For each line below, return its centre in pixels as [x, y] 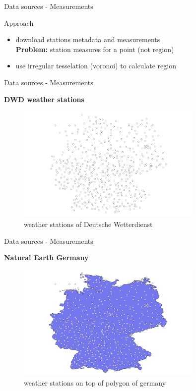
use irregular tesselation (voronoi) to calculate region [96, 66]
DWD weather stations [44, 99]
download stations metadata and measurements [88, 39]
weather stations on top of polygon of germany [95, 382]
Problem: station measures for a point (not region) [95, 49]
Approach [19, 23]
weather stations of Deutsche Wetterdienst [88, 224]
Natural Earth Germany [46, 257]
